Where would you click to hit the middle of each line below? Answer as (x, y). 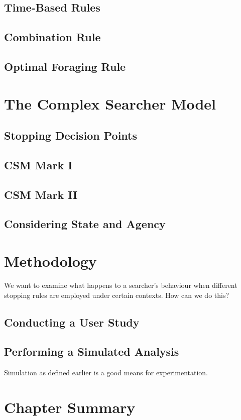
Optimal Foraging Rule (65, 66)
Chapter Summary (70, 407)
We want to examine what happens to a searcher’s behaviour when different (121, 285)
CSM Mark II (41, 194)
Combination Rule (52, 37)
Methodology (50, 261)
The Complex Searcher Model (110, 103)
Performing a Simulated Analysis (92, 351)
